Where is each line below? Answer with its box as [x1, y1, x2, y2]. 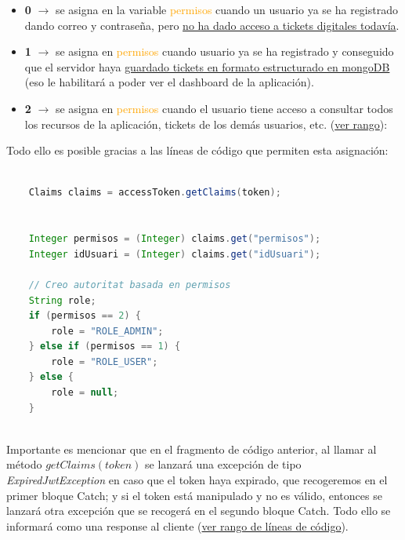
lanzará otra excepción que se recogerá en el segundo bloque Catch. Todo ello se [6, 502, 391, 519]
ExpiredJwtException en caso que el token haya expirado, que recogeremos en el [6, 472, 388, 488]
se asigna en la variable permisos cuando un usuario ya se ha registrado [55, 2, 398, 17]
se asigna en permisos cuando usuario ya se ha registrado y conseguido [55, 43, 394, 60]
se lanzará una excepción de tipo [145, 456, 302, 472]
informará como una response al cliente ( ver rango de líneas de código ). [6, 517, 349, 534]
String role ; [28, 294, 96, 306]
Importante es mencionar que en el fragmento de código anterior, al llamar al [6, 440, 377, 457]
